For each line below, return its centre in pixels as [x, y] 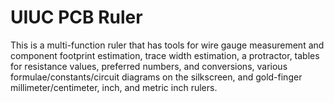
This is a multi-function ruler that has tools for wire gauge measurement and [167, 45]
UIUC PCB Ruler [76, 17]
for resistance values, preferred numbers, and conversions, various [149, 66]
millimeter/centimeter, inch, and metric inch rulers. [114, 87]
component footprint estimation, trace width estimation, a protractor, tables [165, 55]
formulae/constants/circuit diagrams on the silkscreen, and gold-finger [156, 77]
